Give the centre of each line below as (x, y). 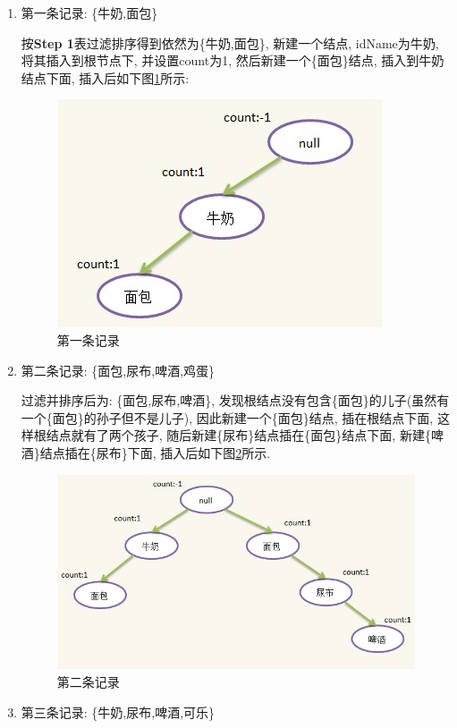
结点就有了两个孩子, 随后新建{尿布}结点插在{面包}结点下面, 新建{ (238, 435)
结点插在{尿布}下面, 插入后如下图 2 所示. (155, 452)
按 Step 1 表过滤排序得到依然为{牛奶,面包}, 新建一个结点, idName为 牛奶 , (230, 42)
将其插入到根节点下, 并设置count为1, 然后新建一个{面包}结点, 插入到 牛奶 (233, 60)
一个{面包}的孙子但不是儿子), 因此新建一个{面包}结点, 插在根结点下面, (227, 417)
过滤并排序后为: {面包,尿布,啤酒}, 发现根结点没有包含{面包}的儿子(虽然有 (235, 400)
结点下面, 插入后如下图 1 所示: (105, 77)
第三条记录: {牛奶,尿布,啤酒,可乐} (118, 711)
